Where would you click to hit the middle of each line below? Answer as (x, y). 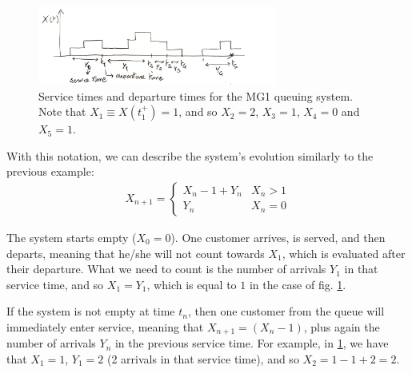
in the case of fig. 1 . (298, 284)
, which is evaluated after (344, 253)
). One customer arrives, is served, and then (278, 237)
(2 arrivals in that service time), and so (203, 358)
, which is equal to (192, 284)
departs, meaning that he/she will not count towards (136, 253)
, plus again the (342, 326)
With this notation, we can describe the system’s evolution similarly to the (190, 155)
